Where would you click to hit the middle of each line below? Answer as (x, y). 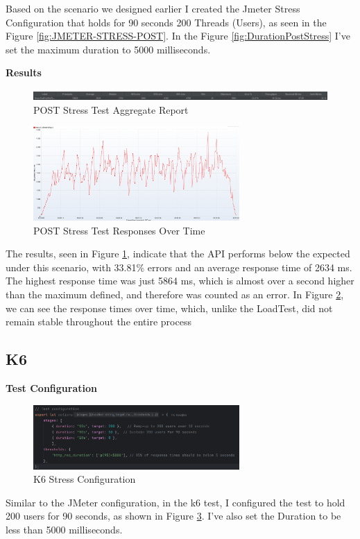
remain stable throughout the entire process (98, 322)
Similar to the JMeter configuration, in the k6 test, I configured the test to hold (175, 502)
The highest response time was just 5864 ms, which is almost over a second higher (180, 281)
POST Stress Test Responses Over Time (119, 230)
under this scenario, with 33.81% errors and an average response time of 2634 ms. (179, 267)
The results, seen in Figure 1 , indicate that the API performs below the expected (178, 254)
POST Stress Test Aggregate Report (111, 109)
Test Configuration (51, 388)
